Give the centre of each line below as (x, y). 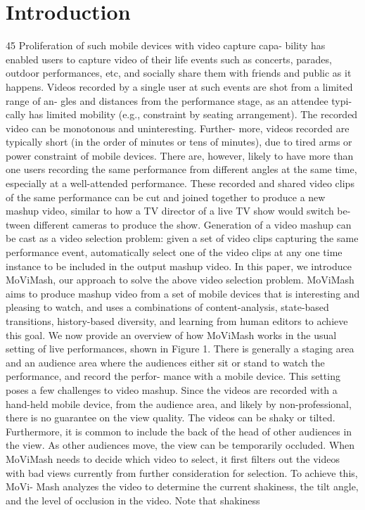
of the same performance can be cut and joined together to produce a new (166, 197)
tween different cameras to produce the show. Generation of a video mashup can (179, 224)
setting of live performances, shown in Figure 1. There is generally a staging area (180, 349)
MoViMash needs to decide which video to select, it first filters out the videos (173, 458)
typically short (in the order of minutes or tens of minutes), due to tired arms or (179, 142)
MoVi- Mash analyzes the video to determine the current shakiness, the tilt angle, (182, 486)
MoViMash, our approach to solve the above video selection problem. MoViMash (180, 280)
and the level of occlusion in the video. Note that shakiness (133, 500)
